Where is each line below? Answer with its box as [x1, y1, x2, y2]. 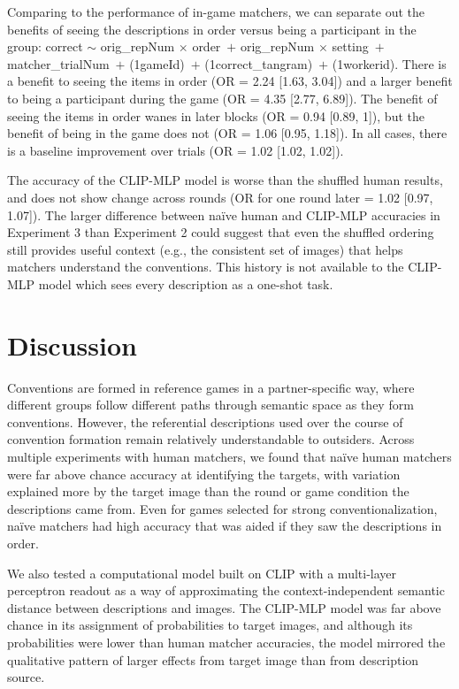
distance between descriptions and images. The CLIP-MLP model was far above [7, 598, 441, 616]
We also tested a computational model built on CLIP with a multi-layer [7, 563, 397, 582]
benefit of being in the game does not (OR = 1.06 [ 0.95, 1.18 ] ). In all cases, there [7, 124, 448, 142]
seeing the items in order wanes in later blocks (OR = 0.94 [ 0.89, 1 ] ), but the [7, 106, 425, 125]
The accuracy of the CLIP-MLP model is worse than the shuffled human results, [7, 171, 443, 189]
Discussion [7, 326, 137, 363]
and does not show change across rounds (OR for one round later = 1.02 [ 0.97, [7, 188, 433, 206]
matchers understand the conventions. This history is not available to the [7, 257, 404, 276]
